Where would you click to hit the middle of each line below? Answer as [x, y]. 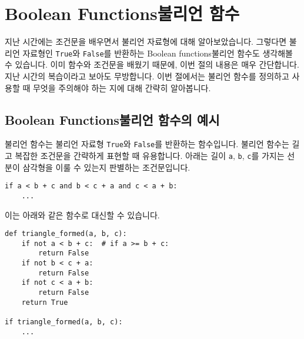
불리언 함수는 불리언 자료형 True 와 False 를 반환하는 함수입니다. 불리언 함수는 [147, 144]
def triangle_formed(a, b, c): [66, 234]
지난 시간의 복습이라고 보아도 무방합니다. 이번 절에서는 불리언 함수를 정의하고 [147, 76]
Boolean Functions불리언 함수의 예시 [112, 119]
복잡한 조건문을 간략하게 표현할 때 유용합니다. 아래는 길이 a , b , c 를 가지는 [150, 156]
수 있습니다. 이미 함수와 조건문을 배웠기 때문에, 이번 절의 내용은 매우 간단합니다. [152, 64]
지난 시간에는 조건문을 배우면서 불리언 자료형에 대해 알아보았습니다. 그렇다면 [146, 41]
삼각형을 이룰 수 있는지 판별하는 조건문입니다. [106, 167]
